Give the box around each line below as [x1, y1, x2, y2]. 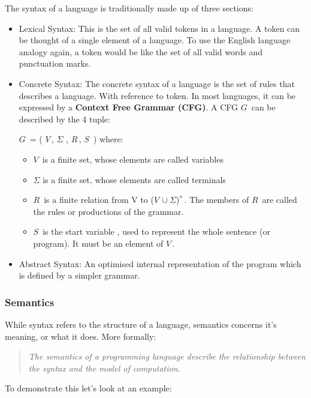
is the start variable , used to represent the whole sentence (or [43, 225, 270, 238]
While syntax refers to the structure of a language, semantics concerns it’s [5, 318, 277, 330]
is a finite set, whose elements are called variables [42, 152, 224, 165]
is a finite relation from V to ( [44, 193, 154, 206]
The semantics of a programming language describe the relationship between [28, 350, 306, 363]
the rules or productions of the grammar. [33, 205, 184, 217]
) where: [93, 133, 123, 145]
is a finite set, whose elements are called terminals [43, 173, 226, 185]
